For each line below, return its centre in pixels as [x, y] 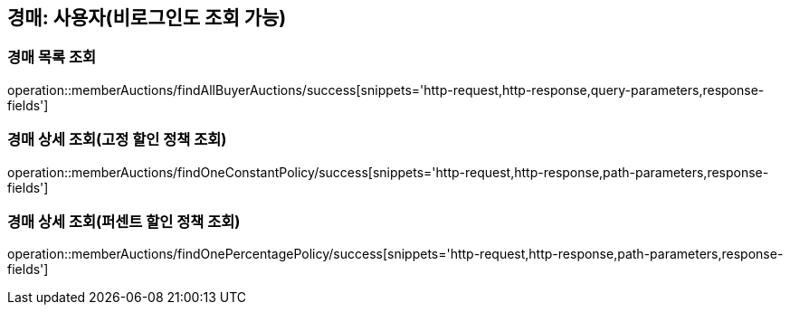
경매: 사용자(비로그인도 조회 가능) [147, 18]
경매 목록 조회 [52, 57]
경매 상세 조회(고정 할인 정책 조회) [117, 140]
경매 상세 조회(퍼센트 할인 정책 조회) [124, 221]
